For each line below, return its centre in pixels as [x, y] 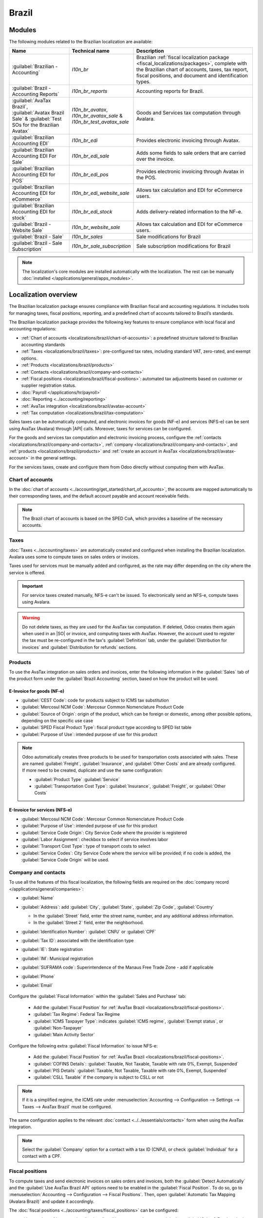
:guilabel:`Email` [37, 985]
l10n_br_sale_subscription [101, 246]
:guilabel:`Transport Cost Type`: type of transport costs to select [86, 846]
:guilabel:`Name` [38, 898]
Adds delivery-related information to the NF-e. [189, 212]
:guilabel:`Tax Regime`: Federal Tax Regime [77, 1014]
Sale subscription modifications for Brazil [183, 246]
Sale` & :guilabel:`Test [37, 119]
